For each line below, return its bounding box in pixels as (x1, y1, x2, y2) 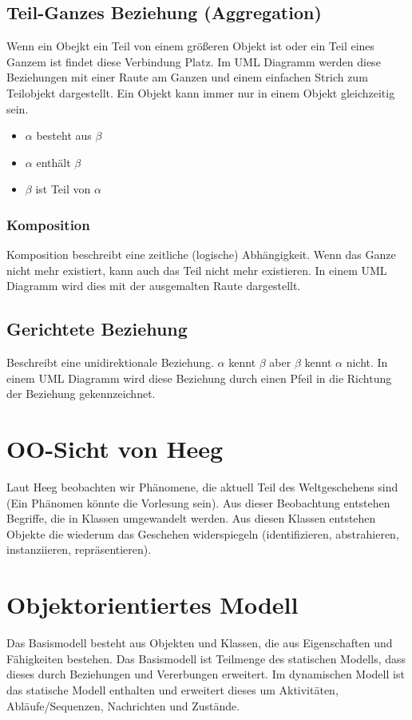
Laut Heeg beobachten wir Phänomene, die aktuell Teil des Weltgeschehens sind (6, 479, 398, 495)
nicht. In (346, 354, 388, 371)
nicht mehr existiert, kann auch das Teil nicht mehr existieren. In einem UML (6, 261, 387, 278)
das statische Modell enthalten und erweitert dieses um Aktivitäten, (6, 681, 339, 698)
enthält (36, 153, 71, 170)
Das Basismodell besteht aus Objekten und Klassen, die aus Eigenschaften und (6, 634, 393, 651)
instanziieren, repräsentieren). (6, 541, 152, 558)
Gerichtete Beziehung (6, 316, 188, 341)
